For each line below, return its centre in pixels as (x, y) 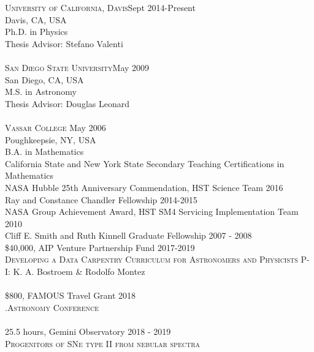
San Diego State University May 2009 (77, 67)
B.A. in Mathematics (44, 152)
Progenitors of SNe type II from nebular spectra (103, 343)
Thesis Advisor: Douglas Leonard (67, 103)
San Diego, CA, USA (44, 79)
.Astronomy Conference (52, 307)
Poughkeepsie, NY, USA (51, 139)
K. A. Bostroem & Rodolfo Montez (79, 271)
